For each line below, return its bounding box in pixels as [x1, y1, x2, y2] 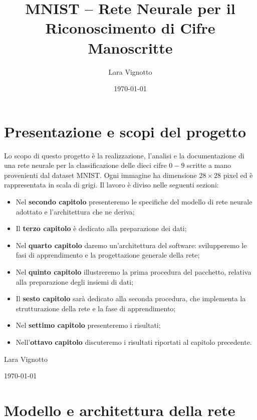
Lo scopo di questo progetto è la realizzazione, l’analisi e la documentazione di [4, 150, 244, 160]
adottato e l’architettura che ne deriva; [16, 206, 135, 217]
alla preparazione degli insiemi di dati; [16, 276, 134, 287]
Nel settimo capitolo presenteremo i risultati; [16, 320, 161, 330]
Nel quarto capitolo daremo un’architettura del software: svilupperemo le [16, 240, 247, 250]
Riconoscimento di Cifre [45, 18, 215, 38]
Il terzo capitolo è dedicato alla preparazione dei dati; [16, 223, 187, 234]
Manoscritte [88, 37, 173, 58]
